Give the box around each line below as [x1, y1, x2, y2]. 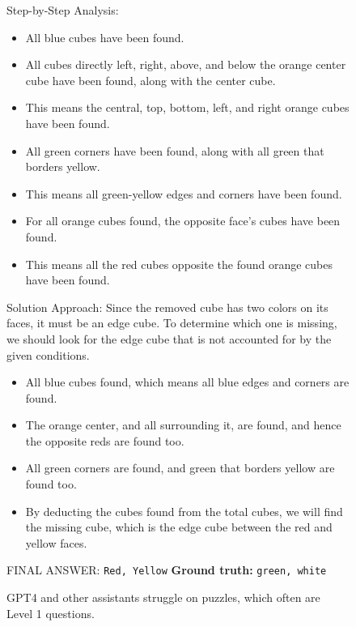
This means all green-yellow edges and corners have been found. [25, 185, 342, 202]
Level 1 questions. [6, 604, 95, 621]
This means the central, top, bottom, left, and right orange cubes [25, 99, 350, 116]
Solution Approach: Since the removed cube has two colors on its [6, 298, 328, 315]
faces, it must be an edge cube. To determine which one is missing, [6, 314, 337, 331]
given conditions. [6, 346, 90, 363]
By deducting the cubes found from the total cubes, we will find [25, 502, 343, 519]
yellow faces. [25, 534, 87, 551]
